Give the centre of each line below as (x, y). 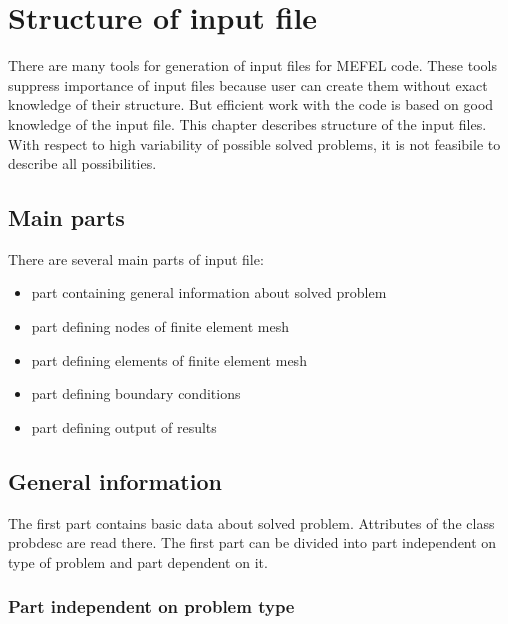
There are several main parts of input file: (136, 258)
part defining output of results (124, 426)
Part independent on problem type (151, 606)
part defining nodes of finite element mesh (160, 326)
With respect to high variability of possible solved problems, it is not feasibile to (254, 143)
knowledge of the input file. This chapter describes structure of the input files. (247, 123)
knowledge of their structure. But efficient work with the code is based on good (251, 104)
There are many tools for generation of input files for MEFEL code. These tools (252, 65)
